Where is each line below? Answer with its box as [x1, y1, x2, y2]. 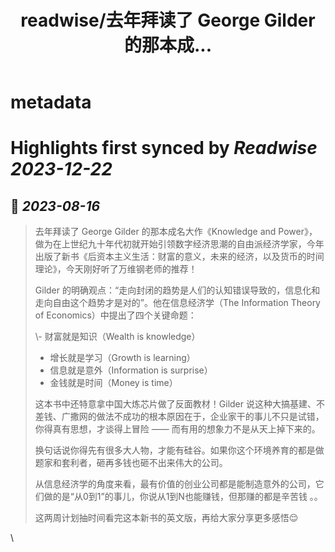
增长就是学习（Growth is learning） [49, 352, 196, 364]
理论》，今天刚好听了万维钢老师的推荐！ [34, 263, 198, 275]
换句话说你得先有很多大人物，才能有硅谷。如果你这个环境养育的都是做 [34, 444, 325, 456]
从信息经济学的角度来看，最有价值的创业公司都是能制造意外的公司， [34, 478, 316, 490]
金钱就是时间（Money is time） [49, 377, 178, 389]
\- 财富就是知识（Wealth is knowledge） [34, 331, 201, 343]
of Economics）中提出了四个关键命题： [34, 309, 197, 321]
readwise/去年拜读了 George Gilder [20, 9, 316, 32]
